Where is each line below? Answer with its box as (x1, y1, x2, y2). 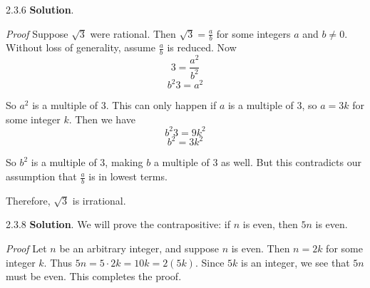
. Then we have (68, 111, 135, 126)
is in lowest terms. (88, 169, 168, 184)
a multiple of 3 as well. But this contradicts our (153, 155, 361, 170)
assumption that (6, 169, 77, 184)
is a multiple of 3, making (31, 155, 143, 170)
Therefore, (6, 192, 51, 207)
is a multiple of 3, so (227, 98, 317, 113)
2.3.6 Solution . (6, 2, 74, 16)
